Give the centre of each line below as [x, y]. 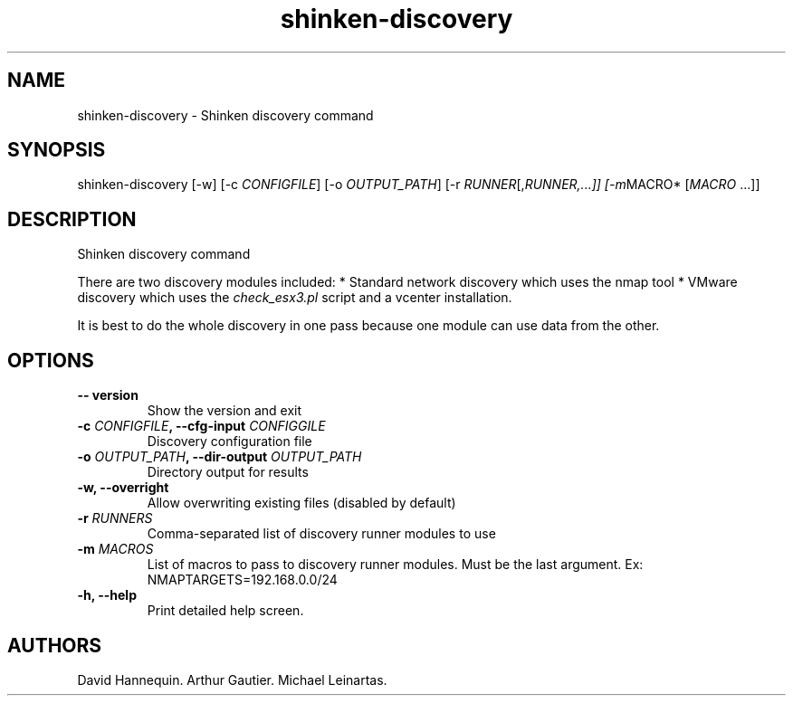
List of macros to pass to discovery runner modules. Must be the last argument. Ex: [395, 565]
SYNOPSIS [57, 150]
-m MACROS [115, 549]
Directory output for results [228, 472]
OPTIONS [51, 360]
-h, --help [107, 595]
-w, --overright [123, 488]
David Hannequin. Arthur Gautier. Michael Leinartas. [232, 679]
